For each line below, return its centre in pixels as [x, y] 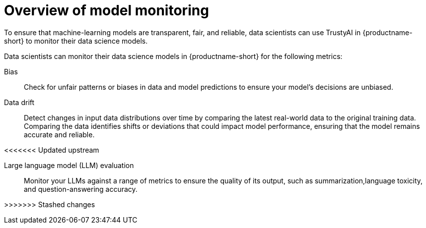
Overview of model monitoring [106, 10]
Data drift [19, 102]
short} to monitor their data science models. [76, 41]
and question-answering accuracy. [81, 189]
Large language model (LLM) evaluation [69, 165]
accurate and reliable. [59, 134]
